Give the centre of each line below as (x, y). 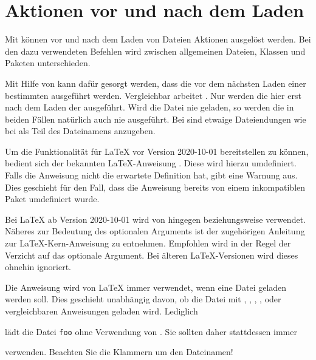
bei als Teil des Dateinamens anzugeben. (80, 131)
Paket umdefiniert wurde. (52, 199)
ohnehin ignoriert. (38, 267)
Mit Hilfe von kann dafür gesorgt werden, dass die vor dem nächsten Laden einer (156, 83)
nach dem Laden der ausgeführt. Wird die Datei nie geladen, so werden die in (149, 107)
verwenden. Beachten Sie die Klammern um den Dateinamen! (119, 352)
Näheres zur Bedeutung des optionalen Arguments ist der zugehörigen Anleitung (155, 231)
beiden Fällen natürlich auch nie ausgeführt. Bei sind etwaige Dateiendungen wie (156, 119)
